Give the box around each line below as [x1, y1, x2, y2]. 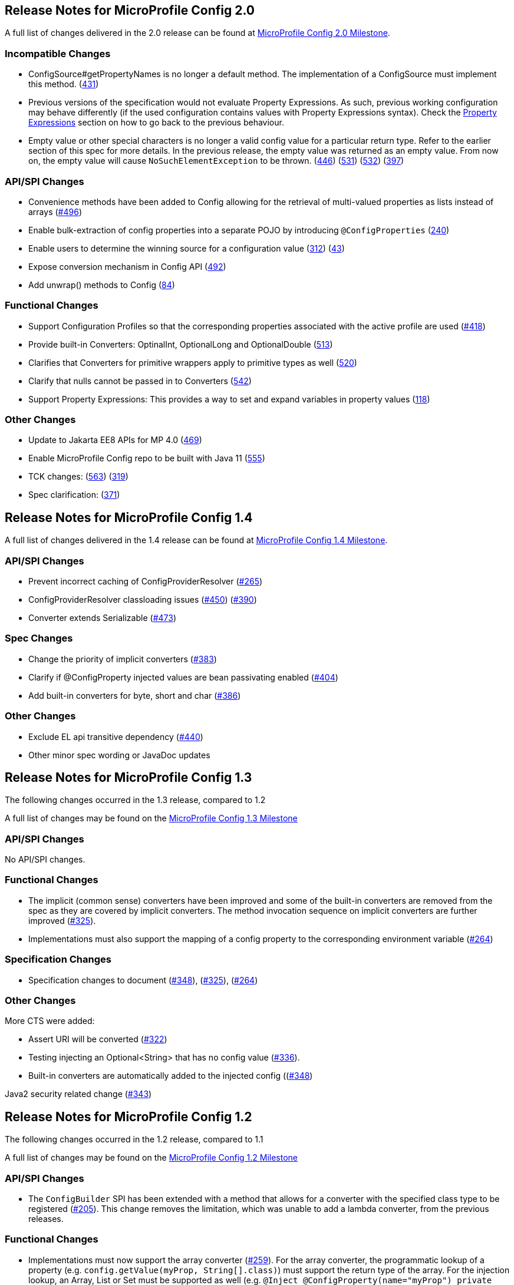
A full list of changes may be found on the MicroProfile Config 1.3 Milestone [5, 813, 298, 824]
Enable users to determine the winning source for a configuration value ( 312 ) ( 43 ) [28, 243, 345, 253]
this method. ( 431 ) [28, 79, 99, 90]
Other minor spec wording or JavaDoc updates [28, 749, 210, 760]
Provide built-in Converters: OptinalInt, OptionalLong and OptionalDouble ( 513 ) [28, 339, 333, 349]
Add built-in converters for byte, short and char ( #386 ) [28, 690, 241, 701]
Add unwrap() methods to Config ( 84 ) [28, 279, 175, 290]
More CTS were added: [5, 1016, 95, 1026]
